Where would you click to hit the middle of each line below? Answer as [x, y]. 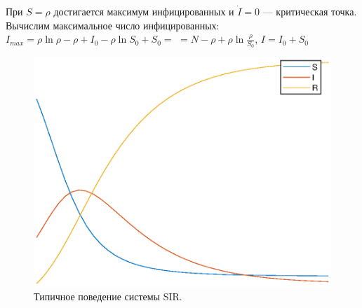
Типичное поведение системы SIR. [108, 296]
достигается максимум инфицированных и [144, 11]
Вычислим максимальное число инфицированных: [113, 25]
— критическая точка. [310, 11]
